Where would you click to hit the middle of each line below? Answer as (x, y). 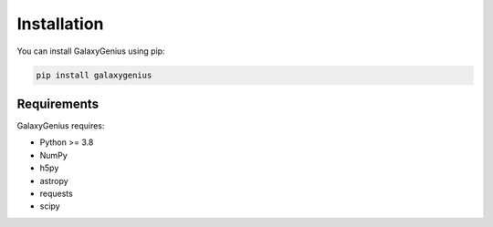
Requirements (58, 103)
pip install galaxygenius (94, 75)
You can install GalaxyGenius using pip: (91, 51)
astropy (54, 181)
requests (56, 193)
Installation (60, 24)
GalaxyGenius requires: (61, 126)
